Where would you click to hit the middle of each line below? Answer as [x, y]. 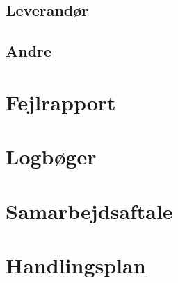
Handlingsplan [76, 265]
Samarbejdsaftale [89, 211]
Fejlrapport [61, 102]
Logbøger [51, 156]
